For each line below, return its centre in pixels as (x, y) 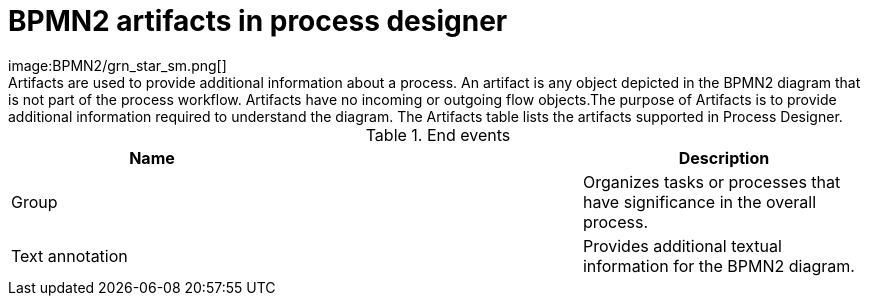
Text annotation (69, 255)
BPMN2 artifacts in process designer (258, 21)
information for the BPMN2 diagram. (718, 265)
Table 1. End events (438, 134)
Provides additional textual (682, 245)
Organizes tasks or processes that (711, 181)
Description (724, 157)
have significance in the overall (699, 201)
